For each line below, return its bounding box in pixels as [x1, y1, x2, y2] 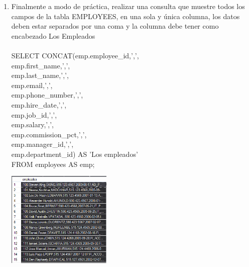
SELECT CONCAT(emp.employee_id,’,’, [11, 50, 139, 60]
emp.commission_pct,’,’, [11, 129, 87, 139]
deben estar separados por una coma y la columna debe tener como [11, 21, 219, 31]
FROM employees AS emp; [11, 158, 95, 169]
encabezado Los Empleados [11, 30, 95, 41]
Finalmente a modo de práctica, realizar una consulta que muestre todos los [11, 1, 245, 11]
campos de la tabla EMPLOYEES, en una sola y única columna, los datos [11, 11, 240, 21]
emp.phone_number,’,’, [11, 90, 83, 100]
